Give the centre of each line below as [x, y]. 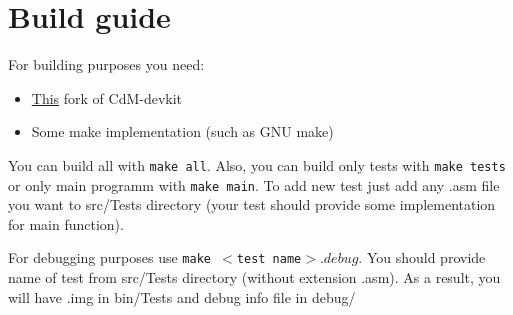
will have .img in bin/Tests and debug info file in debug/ [182, 296]
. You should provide [422, 257]
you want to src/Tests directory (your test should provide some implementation [252, 204]
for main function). [66, 223]
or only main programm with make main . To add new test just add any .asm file [254, 184]
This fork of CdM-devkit [107, 97]
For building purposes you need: [106, 64]
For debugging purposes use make [109, 257]
